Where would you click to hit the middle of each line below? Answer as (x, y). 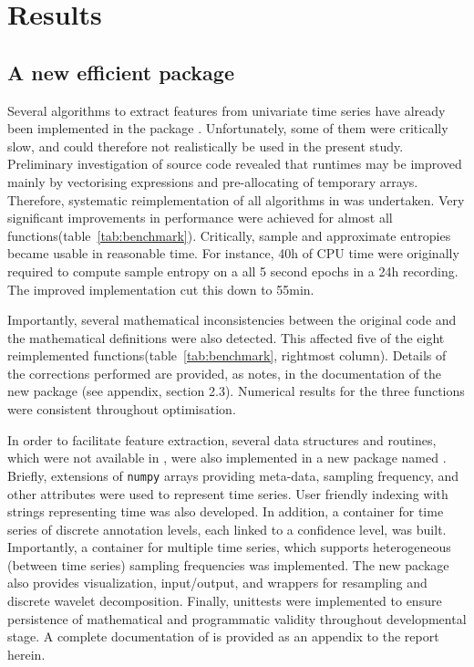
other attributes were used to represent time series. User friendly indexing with (228, 493)
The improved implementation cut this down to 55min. (161, 289)
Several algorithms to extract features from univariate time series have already (227, 110)
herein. (26, 654)
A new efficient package (121, 72)
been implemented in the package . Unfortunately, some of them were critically (228, 128)
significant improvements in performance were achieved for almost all (200, 218)
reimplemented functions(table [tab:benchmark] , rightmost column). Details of (227, 355)
